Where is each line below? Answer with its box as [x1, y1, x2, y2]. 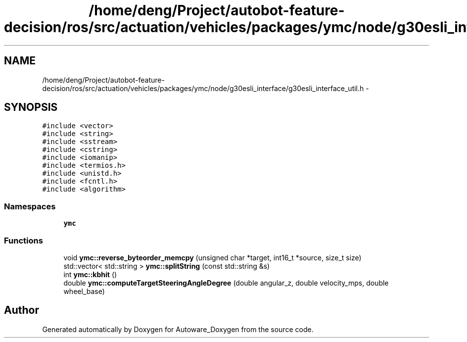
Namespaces [4, 201, 56, 211]
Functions [4, 235, 43, 245]
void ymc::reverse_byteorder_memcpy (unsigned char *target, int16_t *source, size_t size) [63, 253, 362, 262]
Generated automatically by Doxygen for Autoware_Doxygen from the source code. [42, 325, 314, 334]
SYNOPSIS [4, 101, 58, 114]
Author [4, 304, 39, 317]
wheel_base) [63, 287, 105, 295]
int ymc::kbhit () [63, 270, 117, 279]
